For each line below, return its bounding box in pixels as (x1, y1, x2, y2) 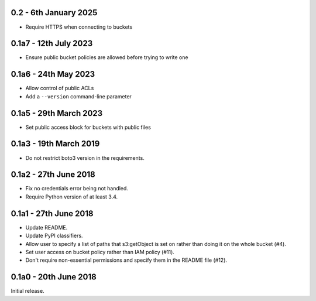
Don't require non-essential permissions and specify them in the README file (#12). (25, 256, 228, 264)
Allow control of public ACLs (25, 85, 94, 92)
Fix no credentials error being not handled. (25, 185, 129, 192)
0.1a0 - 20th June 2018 (11, 272, 97, 282)
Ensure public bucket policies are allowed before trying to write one (25, 54, 188, 61)
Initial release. (11, 288, 44, 295)
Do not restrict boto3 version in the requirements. (25, 154, 145, 161)
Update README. (25, 224, 68, 231)
